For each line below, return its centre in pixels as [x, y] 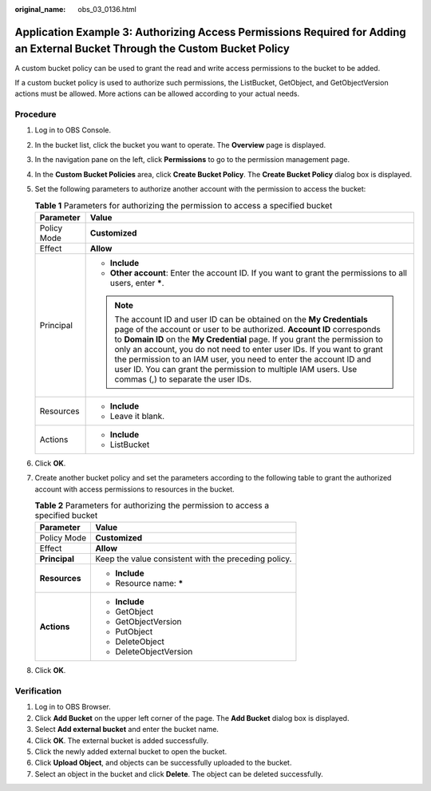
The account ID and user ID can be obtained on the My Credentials [241, 319]
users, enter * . [137, 283]
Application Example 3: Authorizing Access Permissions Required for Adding [210, 32]
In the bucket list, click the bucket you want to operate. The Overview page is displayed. [180, 144]
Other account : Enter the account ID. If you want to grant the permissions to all [258, 273]
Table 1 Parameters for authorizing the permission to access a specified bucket [184, 205]
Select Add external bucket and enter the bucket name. [127, 730]
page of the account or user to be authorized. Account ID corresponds [247, 329]
